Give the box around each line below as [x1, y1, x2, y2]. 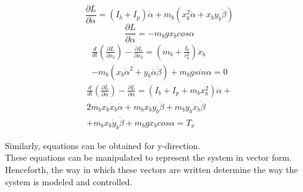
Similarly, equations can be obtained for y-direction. [5, 139, 201, 152]
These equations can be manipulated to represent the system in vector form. [5, 151, 292, 164]
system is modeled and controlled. [5, 175, 132, 188]
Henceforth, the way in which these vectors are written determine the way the [5, 163, 298, 175]
